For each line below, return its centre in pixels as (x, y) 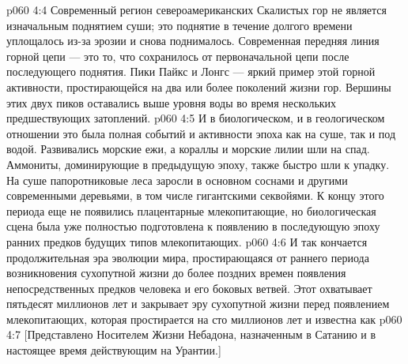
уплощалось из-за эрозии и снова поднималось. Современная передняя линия (193, 41)
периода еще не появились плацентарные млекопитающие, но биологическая (191, 210)
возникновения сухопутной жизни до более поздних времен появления (176, 273)
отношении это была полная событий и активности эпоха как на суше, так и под (201, 133)
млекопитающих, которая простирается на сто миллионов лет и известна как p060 (204, 319)
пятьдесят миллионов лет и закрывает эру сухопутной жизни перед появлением (198, 304)
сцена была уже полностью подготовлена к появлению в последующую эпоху (193, 226)
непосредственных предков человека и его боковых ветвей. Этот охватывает (189, 288)
